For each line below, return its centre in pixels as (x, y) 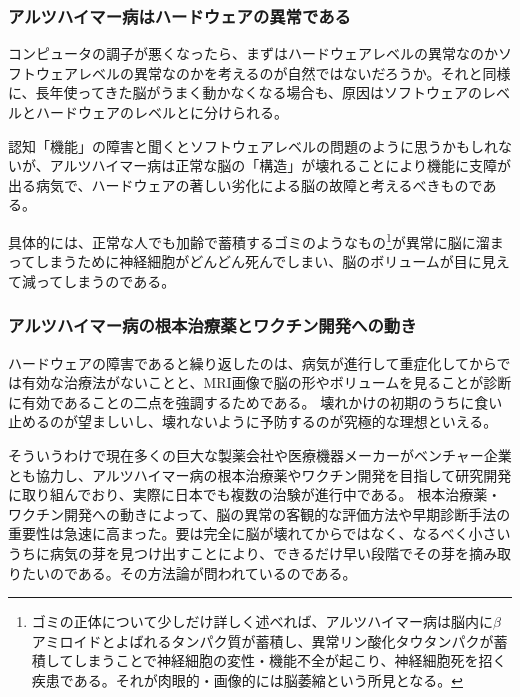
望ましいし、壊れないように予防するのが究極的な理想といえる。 (287, 421)
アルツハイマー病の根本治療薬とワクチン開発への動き (212, 325)
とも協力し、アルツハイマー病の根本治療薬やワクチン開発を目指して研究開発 (260, 474)
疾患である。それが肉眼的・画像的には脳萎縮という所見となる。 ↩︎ (247, 679)
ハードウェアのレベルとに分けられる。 (161, 112)
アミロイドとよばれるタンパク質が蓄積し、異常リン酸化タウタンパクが (262, 640)
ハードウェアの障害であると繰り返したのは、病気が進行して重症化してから (252, 362)
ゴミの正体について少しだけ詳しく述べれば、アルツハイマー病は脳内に (262, 621)
